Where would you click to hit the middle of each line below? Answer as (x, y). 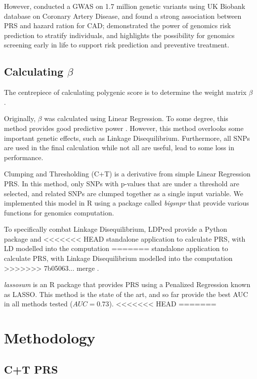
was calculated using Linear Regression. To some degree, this (136, 118)
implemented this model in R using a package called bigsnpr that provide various (127, 203)
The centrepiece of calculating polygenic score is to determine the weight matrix (125, 92)
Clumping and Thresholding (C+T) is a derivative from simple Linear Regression (127, 174)
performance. (24, 157)
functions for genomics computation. (59, 212)
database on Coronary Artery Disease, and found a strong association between (123, 16)
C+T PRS (31, 369)
